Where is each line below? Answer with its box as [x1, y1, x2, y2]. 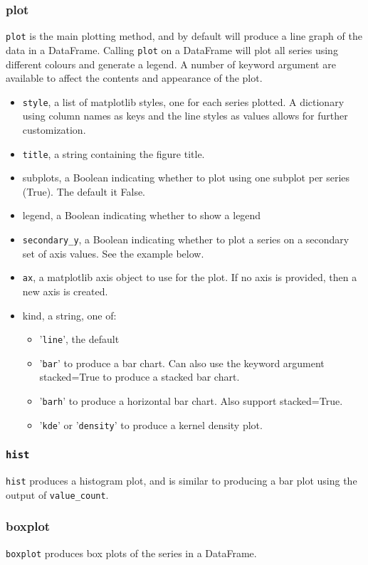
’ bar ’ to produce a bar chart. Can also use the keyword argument [39, 355, 325, 370]
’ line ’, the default [39, 332, 120, 347]
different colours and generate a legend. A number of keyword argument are [6, 56, 336, 71]
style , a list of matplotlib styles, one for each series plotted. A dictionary [22, 94, 345, 109]
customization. [22, 122, 86, 137]
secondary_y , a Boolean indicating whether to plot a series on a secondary [22, 232, 349, 246]
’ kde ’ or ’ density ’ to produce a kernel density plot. [39, 417, 263, 432]
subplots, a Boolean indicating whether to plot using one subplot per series [22, 170, 350, 185]
